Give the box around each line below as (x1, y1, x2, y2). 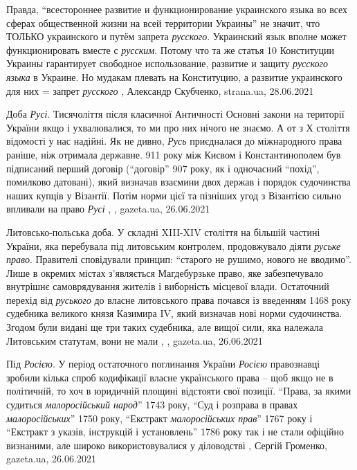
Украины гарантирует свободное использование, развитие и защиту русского (6, 56, 329, 71)
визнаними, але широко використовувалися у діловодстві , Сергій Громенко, (6, 437, 327, 452)
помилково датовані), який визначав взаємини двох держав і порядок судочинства (6, 174, 351, 189)
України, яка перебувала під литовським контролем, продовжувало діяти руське (6, 238, 341, 253)
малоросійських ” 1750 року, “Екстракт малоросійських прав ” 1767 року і (6, 410, 313, 425)
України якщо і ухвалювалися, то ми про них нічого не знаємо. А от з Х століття (6, 120, 350, 134)
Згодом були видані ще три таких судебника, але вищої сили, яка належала (6, 320, 324, 334)
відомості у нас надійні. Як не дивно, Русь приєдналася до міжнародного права (6, 134, 342, 148)
